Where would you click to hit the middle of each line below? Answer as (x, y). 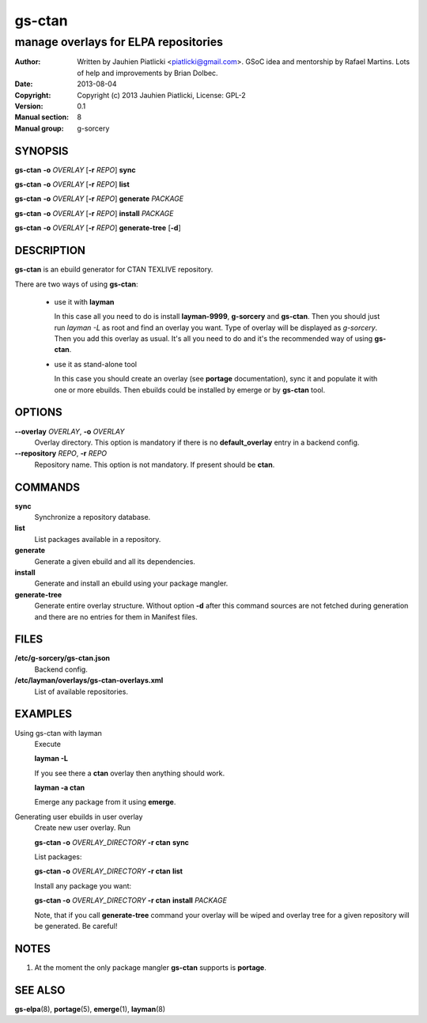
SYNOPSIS (42, 151)
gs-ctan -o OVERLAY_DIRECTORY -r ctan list (109, 871)
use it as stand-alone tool (96, 364)
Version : (29, 106)
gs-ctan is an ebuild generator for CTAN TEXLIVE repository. (114, 270)
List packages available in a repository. (98, 539)
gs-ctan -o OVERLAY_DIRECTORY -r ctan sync (112, 842)
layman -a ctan (60, 788)
